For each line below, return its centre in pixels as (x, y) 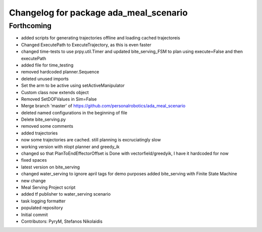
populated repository (42, 208)
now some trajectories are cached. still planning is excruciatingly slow (91, 140)
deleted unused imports (45, 79)
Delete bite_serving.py (43, 119)
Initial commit (34, 215)
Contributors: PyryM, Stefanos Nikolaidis (62, 221)
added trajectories (40, 133)
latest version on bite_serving (50, 167)
